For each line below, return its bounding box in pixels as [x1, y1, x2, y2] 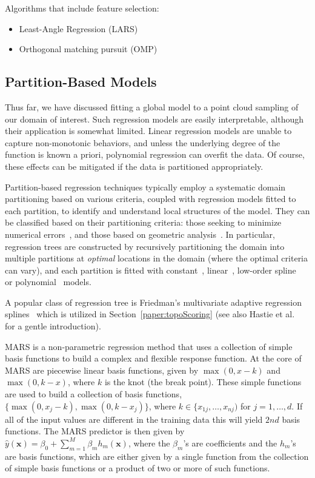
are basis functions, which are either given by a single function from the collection [5, 449, 309, 462]
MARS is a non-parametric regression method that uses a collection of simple [5, 340, 293, 352]
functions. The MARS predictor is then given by [5, 425, 185, 437]
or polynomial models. [5, 275, 91, 288]
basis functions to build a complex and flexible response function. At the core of [5, 352, 302, 365]
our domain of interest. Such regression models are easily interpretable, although [5, 112, 304, 125]
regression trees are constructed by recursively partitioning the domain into [5, 240, 285, 252]
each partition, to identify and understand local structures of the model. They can [5, 204, 310, 217]
